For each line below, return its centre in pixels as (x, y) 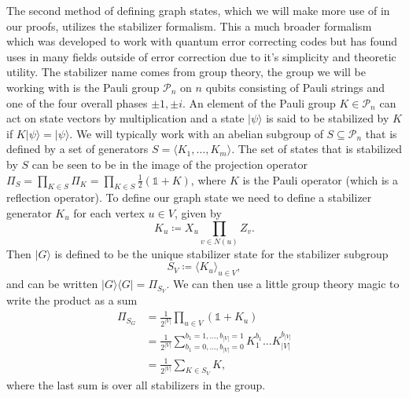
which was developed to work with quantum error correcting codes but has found (202, 41)
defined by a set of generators (77, 149)
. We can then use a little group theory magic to (283, 284)
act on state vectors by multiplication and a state (125, 118)
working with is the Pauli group (83, 87)
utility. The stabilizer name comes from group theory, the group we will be (186, 72)
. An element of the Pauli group (259, 102)
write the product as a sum (72, 300)
